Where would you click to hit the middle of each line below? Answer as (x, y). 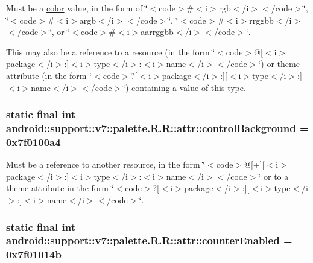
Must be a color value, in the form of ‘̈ (77, 8)
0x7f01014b (34, 254)
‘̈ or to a (273, 176)
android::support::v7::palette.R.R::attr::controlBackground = (157, 128)
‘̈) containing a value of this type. (185, 87)
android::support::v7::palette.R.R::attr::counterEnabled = (149, 240)
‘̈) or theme (279, 64)
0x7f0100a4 (33, 141)
